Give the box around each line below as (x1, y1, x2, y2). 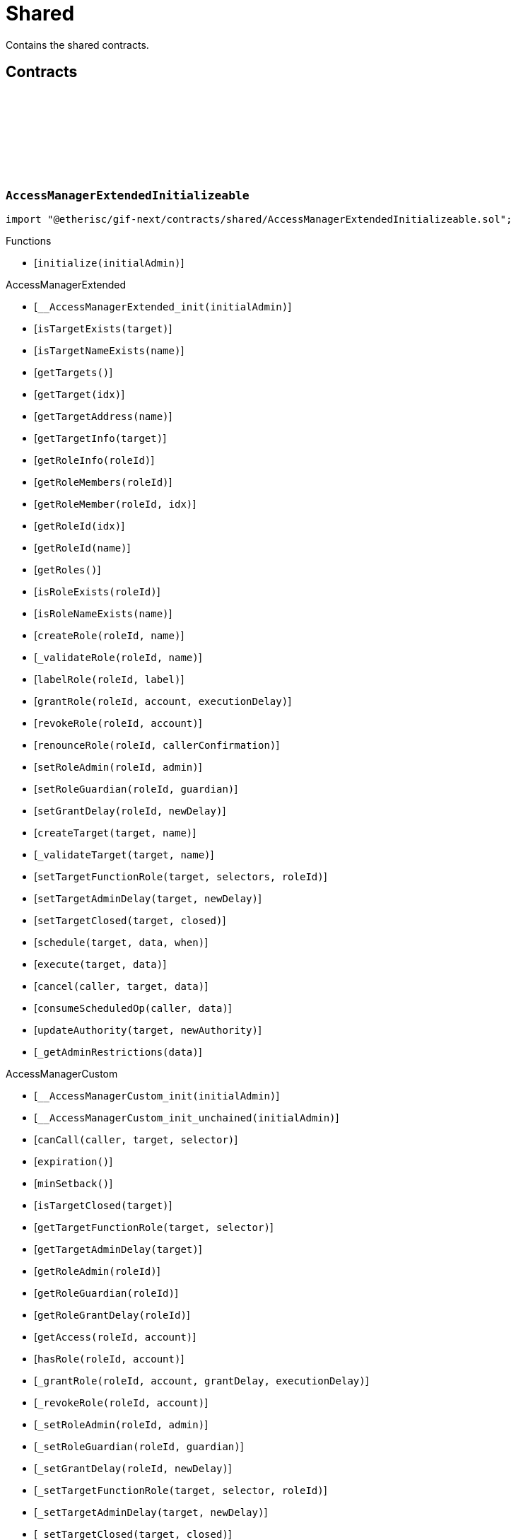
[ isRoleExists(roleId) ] (34, 585, 160, 597)
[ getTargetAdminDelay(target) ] (34, 1242, 202, 1255)
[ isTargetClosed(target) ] (34, 1198, 172, 1211)
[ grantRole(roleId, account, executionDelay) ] (34, 694, 292, 707)
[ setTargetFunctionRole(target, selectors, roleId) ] (34, 870, 327, 882)
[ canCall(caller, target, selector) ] (34, 1133, 238, 1145)
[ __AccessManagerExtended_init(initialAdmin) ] (34, 300, 292, 313)
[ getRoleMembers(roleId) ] (34, 475, 172, 488)
